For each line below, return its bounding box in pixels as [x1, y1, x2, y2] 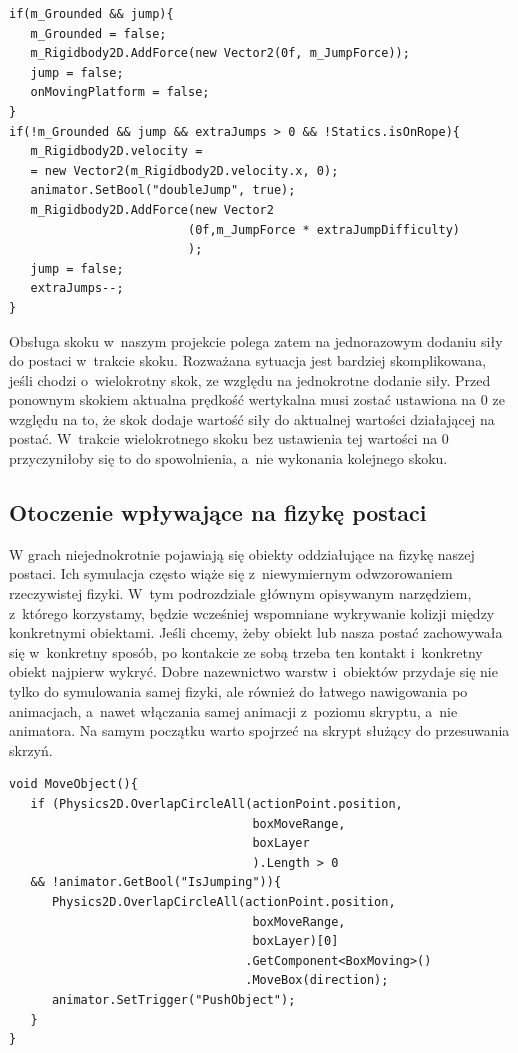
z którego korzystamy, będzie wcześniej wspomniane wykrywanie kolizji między [9, 602, 495, 623]
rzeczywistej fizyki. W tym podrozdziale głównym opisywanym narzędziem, [9, 583, 472, 604]
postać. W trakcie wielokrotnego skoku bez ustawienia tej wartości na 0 [9, 428, 449, 449]
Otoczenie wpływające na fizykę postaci [9, 497, 427, 528]
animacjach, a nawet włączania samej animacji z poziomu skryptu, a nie [9, 700, 458, 721]
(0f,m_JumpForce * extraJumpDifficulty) [187, 222, 461, 237]
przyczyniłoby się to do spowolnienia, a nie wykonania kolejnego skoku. [9, 448, 448, 469]
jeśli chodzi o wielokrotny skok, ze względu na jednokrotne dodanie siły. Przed [9, 369, 491, 390]
